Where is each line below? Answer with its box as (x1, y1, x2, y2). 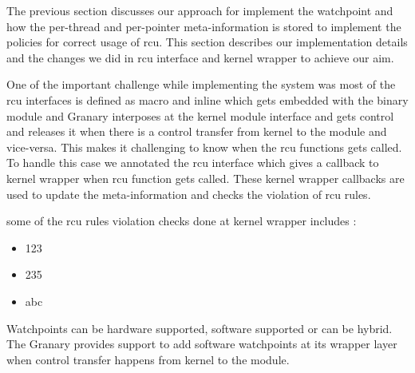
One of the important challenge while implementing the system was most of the (6, 76, 396, 93)
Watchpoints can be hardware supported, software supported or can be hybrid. (6, 319, 393, 336)
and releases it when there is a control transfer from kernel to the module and (6, 123, 387, 140)
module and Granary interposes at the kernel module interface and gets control (6, 107, 394, 124)
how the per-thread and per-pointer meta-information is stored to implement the (6, 18, 401, 34)
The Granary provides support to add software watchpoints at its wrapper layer (6, 335, 397, 352)
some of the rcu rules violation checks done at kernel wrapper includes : (6, 212, 357, 229)
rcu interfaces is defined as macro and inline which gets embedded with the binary (6, 91, 409, 108)
